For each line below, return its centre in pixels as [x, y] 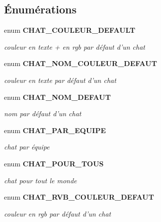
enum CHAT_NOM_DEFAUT [57, 97]
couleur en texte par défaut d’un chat [60, 80]
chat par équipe [27, 147]
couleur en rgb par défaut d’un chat [58, 213]
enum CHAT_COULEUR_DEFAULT [70, 30]
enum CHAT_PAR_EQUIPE [55, 130]
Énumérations [40, 9]
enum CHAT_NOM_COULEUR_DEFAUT [80, 63]
